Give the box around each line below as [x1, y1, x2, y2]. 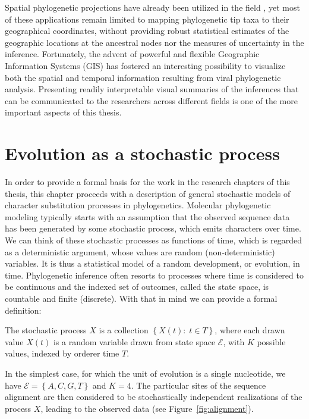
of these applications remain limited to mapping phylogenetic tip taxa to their [5, 12, 289, 25]
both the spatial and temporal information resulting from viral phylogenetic [5, 71, 281, 83]
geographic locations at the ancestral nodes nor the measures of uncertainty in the [5, 36, 304, 48]
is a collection [99, 324, 149, 336]
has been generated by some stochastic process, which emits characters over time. [5, 222, 301, 234]
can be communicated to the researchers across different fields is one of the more [5, 94, 298, 107]
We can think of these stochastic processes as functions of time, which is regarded [5, 234, 302, 246]
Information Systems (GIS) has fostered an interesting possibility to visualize [5, 59, 286, 71]
